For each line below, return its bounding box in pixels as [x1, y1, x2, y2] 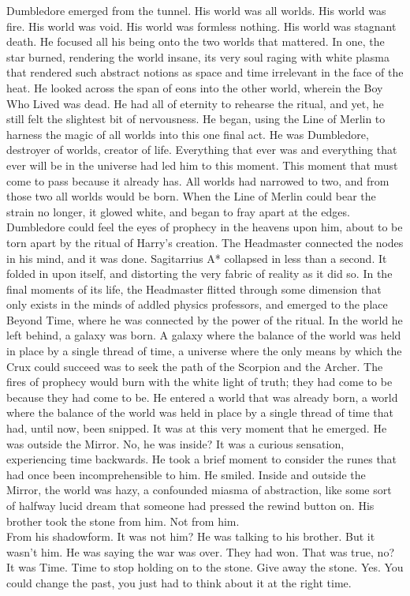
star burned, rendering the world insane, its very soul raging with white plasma [6, 48, 390, 65]
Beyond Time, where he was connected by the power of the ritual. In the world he [6, 311, 403, 328]
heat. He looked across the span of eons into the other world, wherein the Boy [6, 79, 383, 96]
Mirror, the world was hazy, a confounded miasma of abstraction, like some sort [6, 482, 392, 498]
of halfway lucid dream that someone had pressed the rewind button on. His [6, 497, 375, 513]
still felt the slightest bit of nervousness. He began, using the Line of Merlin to [6, 111, 386, 127]
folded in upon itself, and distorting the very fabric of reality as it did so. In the [6, 265, 393, 282]
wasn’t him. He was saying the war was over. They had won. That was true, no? [6, 543, 394, 560]
